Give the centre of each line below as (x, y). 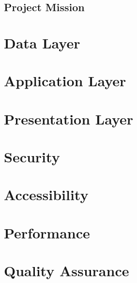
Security (32, 157)
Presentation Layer (69, 118)
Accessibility (46, 195)
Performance (47, 232)
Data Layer (42, 42)
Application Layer (65, 81)
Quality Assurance (67, 271)
